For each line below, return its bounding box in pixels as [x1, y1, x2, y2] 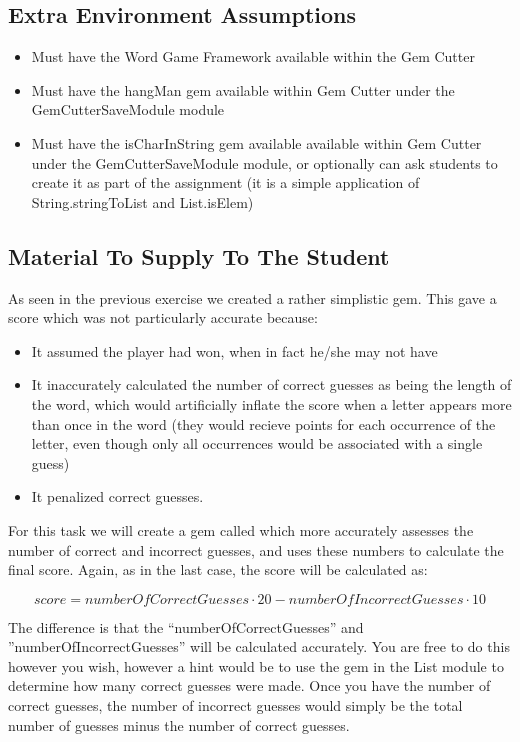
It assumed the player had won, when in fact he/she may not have [31, 340, 438, 361]
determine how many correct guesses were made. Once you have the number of [8, 675, 491, 696]
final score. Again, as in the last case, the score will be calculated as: [8, 559, 428, 580]
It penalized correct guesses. [31, 486, 204, 507]
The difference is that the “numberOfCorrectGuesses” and [8, 616, 364, 637]
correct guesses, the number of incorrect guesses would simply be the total [8, 695, 463, 716]
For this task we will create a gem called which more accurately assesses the [8, 519, 474, 540]
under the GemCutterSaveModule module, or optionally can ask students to [31, 152, 498, 173]
